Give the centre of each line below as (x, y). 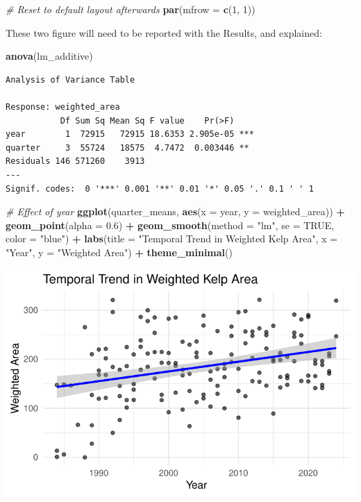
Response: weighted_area (63, 107)
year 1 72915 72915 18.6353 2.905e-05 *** (130, 134)
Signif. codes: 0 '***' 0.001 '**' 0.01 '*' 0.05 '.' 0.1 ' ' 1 (160, 189)
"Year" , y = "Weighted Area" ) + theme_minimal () (119, 252)
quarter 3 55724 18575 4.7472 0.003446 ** (127, 148)
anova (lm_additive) (49, 56)
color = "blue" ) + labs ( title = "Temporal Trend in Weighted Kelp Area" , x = (172, 239)
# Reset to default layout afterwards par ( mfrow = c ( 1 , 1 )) (131, 9)
